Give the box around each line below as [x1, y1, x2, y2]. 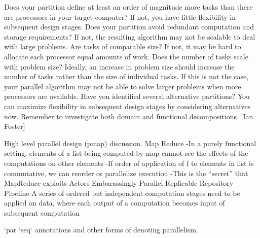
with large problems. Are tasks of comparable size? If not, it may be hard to [4, 41, 241, 52]
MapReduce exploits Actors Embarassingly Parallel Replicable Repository [4, 178, 234, 188]
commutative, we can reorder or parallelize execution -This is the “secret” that [4, 167, 248, 178]
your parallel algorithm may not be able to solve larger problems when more [4, 81, 241, 91]
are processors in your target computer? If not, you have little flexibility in [4, 11, 236, 22]
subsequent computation [4, 207, 80, 218]
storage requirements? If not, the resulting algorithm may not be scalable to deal [4, 31, 255, 42]
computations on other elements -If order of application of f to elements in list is [4, 157, 254, 168]
